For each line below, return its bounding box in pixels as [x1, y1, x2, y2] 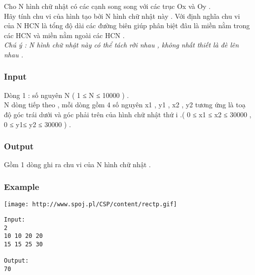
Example [4, 180, 39, 192]
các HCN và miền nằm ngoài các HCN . [4, 30, 125, 40]
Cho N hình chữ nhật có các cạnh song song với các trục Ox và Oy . [4, 1, 211, 11]
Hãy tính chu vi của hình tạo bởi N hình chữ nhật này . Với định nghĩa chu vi [4, 10, 240, 21]
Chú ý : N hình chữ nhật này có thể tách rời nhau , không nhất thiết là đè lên [4, 40, 239, 50]
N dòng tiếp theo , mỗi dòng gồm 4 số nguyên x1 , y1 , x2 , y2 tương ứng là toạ [4, 99, 246, 110]
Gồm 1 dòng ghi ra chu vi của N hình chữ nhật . [4, 159, 151, 170]
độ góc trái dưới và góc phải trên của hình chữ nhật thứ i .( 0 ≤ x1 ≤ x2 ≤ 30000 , [4, 109, 252, 119]
